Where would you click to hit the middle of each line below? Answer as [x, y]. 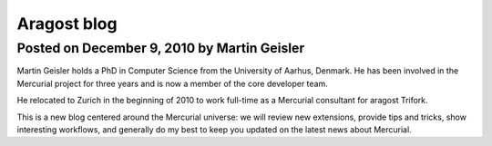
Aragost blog [67, 24]
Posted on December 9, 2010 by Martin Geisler [161, 48]
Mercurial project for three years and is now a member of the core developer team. [172, 83]
